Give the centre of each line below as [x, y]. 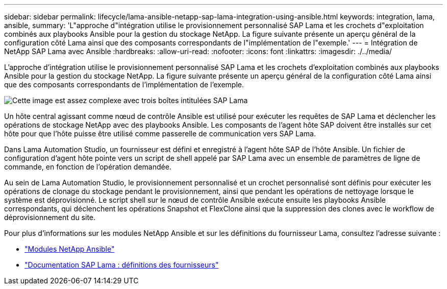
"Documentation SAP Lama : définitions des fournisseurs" [122, 265]
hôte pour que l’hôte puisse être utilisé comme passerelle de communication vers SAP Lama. [160, 134]
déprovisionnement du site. [50, 217]
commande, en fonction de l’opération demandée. [88, 167]
